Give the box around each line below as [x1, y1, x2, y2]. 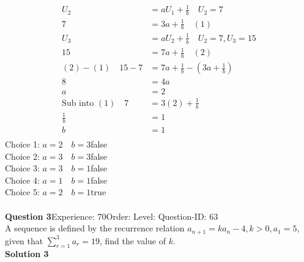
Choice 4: [5, 173, 40, 186]
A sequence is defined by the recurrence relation [5, 222, 185, 234]
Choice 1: [5, 138, 40, 150]
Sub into [62, 99, 94, 108]
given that [5, 234, 43, 247]
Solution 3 [5, 247, 49, 260]
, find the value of [99, 234, 166, 247]
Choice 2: [5, 149, 40, 162]
